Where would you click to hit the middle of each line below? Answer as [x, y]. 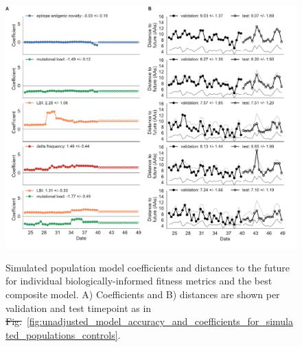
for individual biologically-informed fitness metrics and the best [139, 281]
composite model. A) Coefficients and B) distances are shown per [143, 294]
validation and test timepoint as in [79, 307]
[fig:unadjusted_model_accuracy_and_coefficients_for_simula [160, 321]
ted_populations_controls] [62, 334]
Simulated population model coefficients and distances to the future [148, 267]
